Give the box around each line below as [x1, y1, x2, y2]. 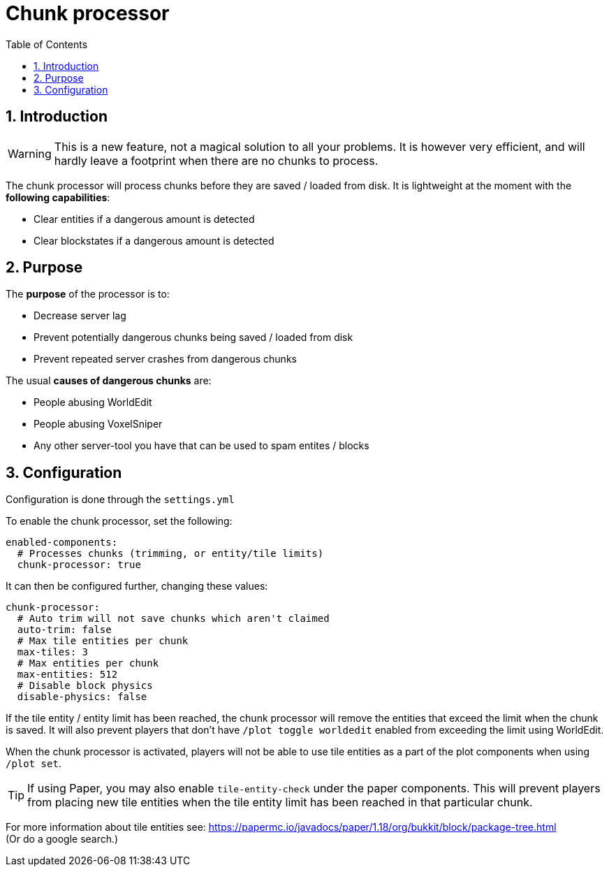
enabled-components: [6, 537, 118, 548]
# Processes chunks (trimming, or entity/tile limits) [17, 548, 324, 560]
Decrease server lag [34, 310, 126, 322]
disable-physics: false [17, 691, 147, 703]
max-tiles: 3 [17, 646, 89, 658]
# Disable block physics [17, 680, 153, 692]
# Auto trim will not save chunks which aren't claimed [17, 613, 330, 625]
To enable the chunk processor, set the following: [6, 515, 233, 528]
